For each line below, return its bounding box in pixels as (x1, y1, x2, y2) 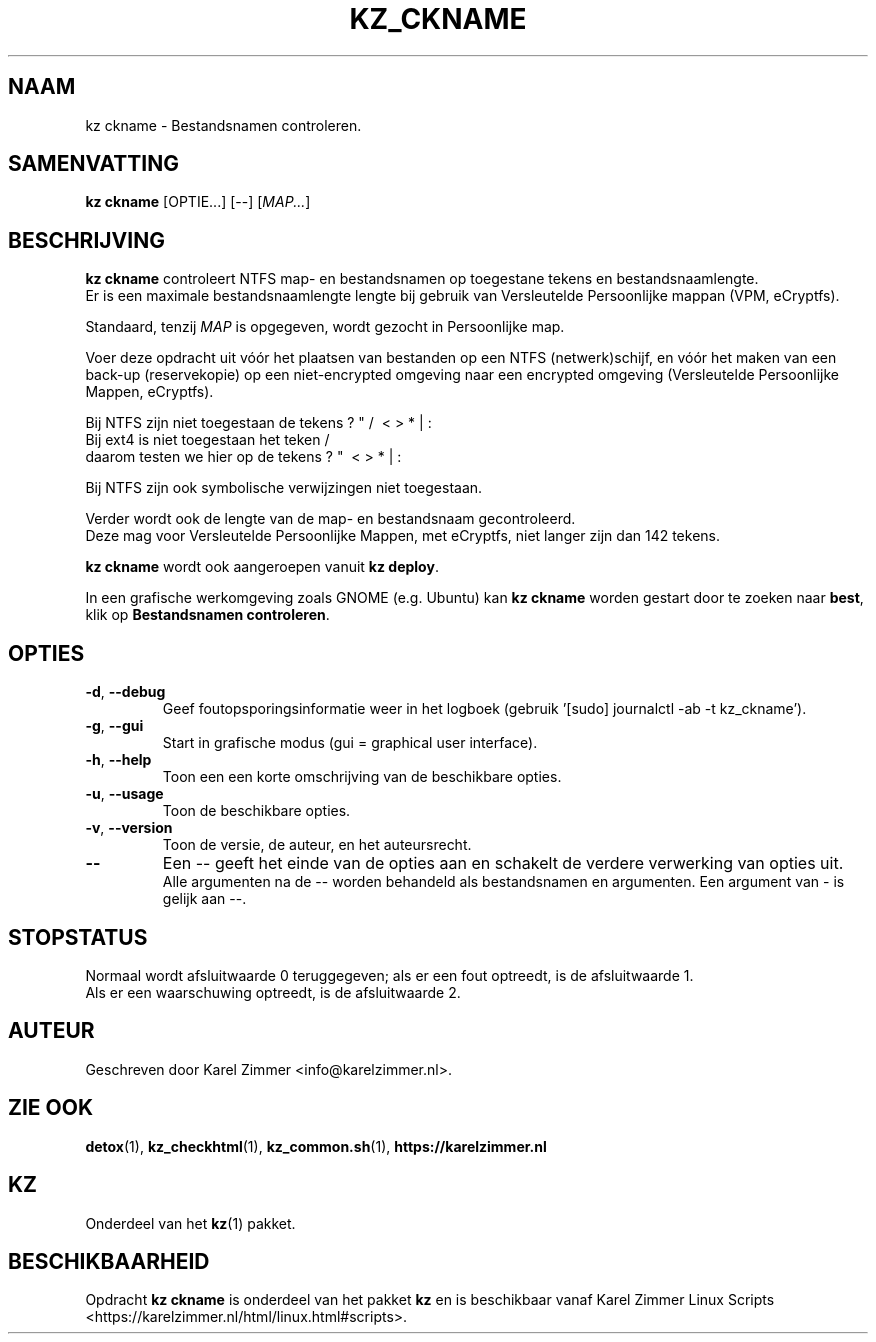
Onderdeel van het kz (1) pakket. (85, 1214, 296, 1232)
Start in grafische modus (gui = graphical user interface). (162, 734, 538, 752)
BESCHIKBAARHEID (8, 1248, 210, 1274)
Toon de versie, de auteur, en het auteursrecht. (162, 836, 472, 854)
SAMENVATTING (8, 151, 179, 177)
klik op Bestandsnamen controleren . (85, 606, 330, 624)
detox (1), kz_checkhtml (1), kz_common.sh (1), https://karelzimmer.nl (85, 1137, 547, 1155)
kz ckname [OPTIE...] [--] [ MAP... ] (85, 193, 311, 211)
